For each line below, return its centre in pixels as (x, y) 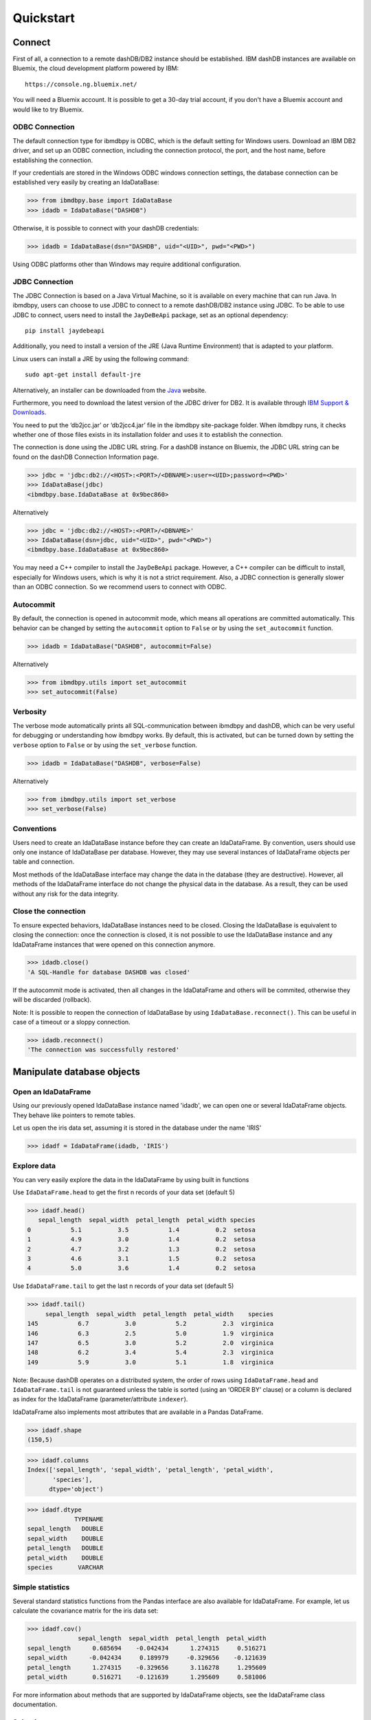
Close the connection (49, 912)
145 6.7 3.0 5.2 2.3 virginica (150, 1324)
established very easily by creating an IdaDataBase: (86, 182)
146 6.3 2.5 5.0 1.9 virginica (150, 1333)
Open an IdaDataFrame (52, 1092)
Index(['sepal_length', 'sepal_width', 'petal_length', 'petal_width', (150, 1470)
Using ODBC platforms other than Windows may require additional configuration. (127, 264)
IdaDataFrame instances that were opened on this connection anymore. (114, 944)
